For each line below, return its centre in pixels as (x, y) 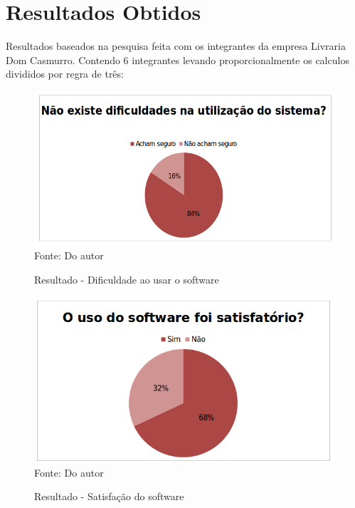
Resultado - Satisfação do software (109, 496)
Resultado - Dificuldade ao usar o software (127, 279)
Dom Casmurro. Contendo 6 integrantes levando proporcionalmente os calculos (177, 59)
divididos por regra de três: (65, 74)
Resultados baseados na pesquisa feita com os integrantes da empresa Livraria (176, 46)
